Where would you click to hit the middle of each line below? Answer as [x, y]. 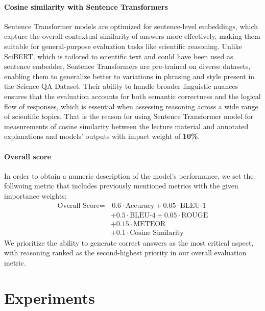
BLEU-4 [143, 215]
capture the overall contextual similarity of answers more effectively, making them [132, 36]
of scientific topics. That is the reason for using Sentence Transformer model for [129, 116]
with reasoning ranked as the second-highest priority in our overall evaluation [125, 253]
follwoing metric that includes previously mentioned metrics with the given [121, 186]
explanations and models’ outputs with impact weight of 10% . [102, 136]
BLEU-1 [193, 206]
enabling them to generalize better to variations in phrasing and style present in [129, 76]
